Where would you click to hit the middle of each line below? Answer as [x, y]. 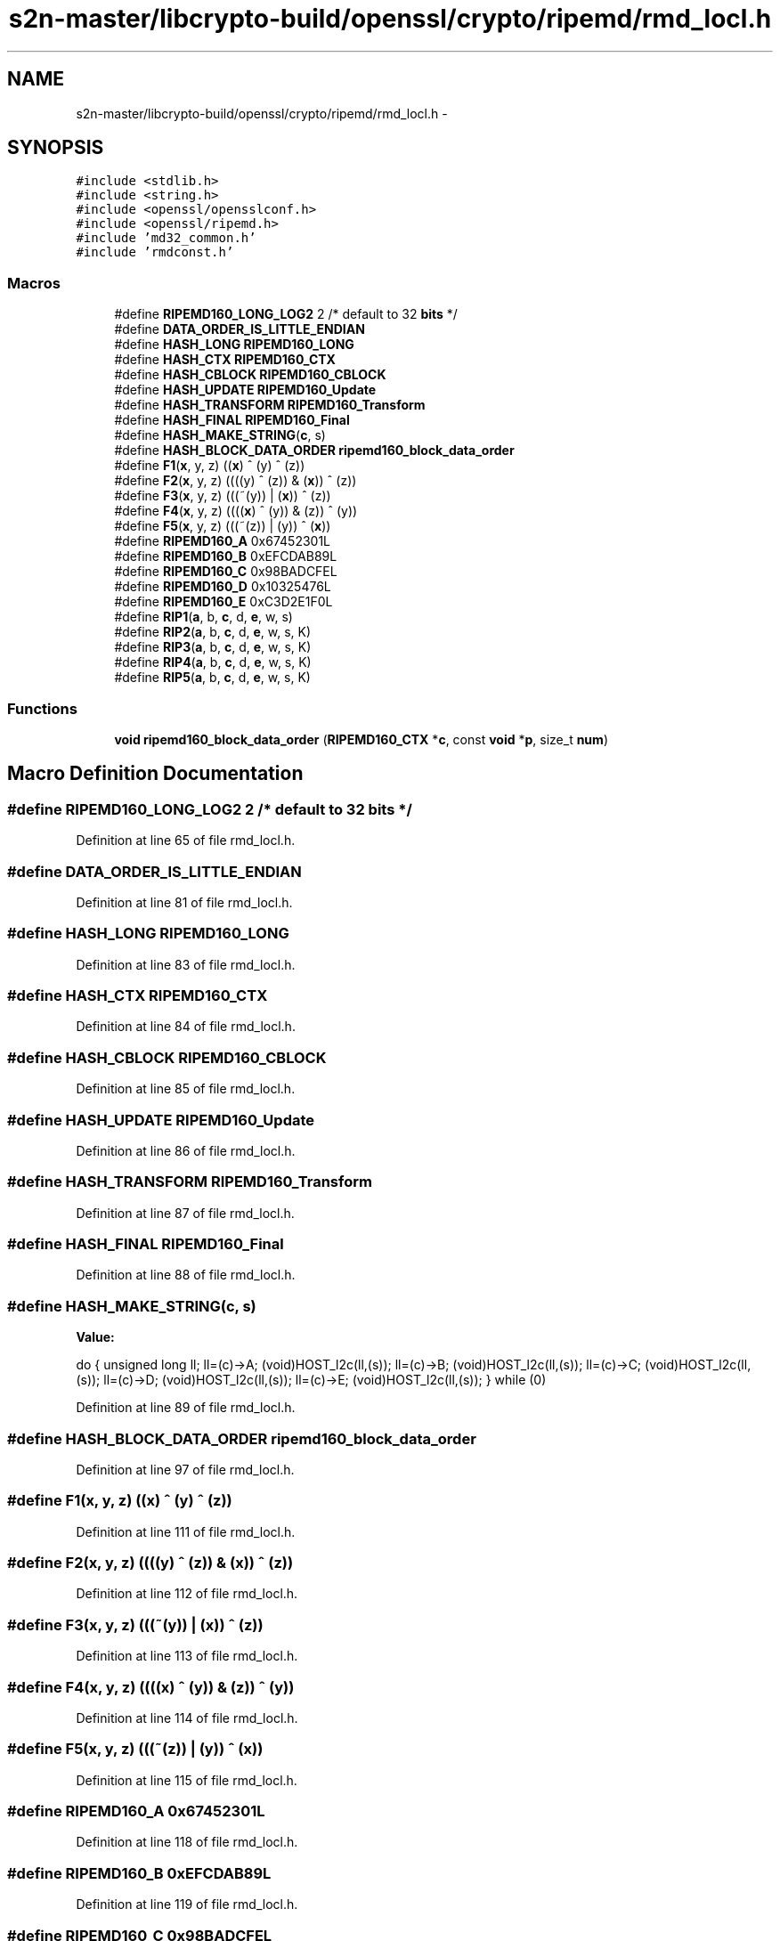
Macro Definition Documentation [155, 774]
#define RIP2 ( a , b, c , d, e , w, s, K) [213, 632]
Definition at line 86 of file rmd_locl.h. [186, 1150]
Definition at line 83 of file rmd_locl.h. [186, 964]
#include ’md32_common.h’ [166, 238]
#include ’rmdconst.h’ [155, 252]
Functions [42, 708]
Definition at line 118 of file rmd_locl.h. [187, 1842]
